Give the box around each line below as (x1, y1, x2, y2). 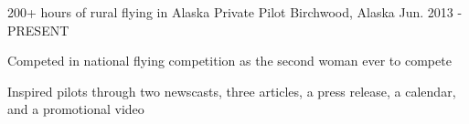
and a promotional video (7, 99, 144, 119)
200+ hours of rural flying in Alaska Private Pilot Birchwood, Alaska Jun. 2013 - (7, 3, 463, 21)
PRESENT (7, 20, 69, 39)
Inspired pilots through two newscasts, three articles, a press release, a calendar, (7, 81, 456, 100)
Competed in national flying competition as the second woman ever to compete (7, 51, 452, 70)
